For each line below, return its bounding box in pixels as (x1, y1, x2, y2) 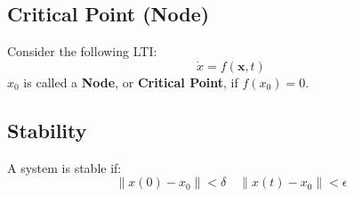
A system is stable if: (7, 158, 122, 176)
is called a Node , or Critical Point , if (23, 72, 238, 91)
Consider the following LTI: (7, 42, 157, 61)
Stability (7, 116, 87, 144)
